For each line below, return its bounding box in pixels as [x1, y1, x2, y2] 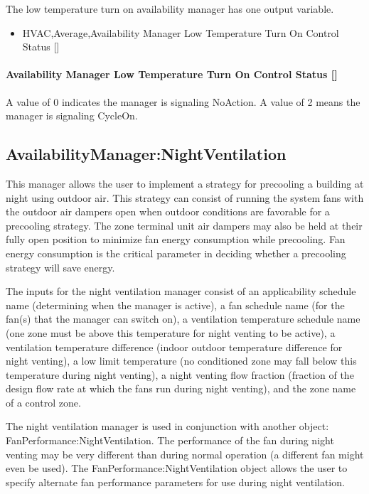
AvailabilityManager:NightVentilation [6, 143, 287, 165]
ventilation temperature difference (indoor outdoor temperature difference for [6, 339, 343, 354]
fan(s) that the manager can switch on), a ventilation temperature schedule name [6, 311, 360, 326]
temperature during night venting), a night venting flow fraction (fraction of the [6, 367, 354, 382]
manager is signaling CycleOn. [6, 108, 138, 123]
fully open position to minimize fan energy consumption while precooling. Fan [6, 232, 346, 247]
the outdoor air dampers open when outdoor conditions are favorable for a [6, 204, 330, 219]
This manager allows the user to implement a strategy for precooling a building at [6, 176, 364, 190]
